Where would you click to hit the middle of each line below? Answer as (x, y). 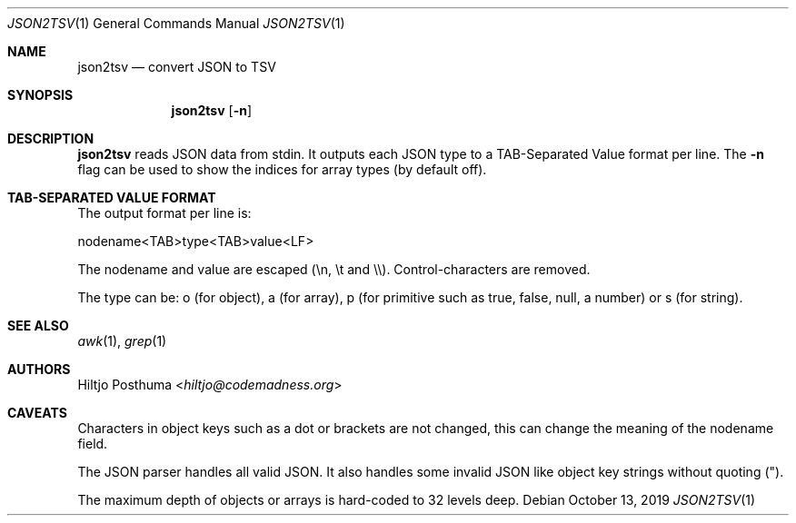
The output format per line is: (164, 213)
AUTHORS (39, 369)
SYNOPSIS (40, 95)
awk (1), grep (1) (122, 341)
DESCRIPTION (51, 138)
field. (93, 444)
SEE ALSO (38, 326)
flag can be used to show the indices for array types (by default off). (282, 169)
